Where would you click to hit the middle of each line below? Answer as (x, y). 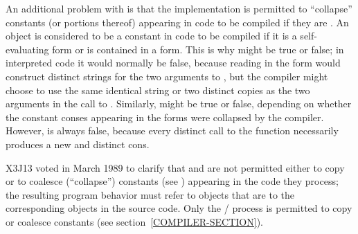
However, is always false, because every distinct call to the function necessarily (172, 130)
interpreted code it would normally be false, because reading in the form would (173, 63)
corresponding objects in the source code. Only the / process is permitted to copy (179, 208)
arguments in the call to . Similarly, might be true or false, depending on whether (179, 103)
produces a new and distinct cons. (78, 144)
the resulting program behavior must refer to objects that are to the (150, 194)
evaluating (27, 49)
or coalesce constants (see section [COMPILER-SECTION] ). (134, 221)
